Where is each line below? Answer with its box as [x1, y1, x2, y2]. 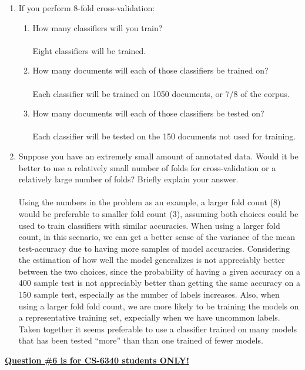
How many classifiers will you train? [32, 21, 163, 34]
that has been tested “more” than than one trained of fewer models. [18, 334, 263, 346]
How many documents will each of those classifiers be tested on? [32, 107, 264, 119]
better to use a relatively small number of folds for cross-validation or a [18, 161, 276, 174]
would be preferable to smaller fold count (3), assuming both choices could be [18, 207, 299, 219]
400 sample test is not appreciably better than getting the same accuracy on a [18, 276, 300, 289]
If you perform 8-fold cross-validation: [18, 2, 155, 14]
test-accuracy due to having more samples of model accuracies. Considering [18, 242, 290, 254]
